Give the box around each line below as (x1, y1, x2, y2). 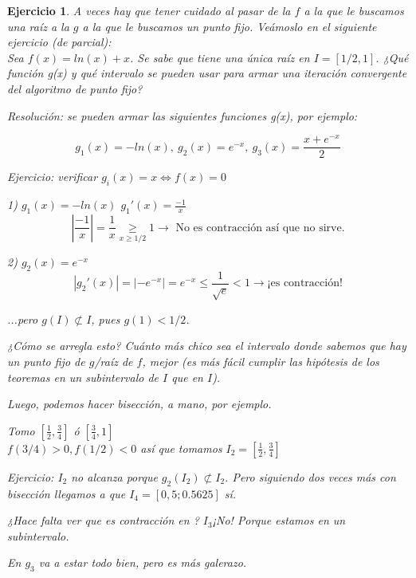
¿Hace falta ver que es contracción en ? (7, 512, 199, 529)
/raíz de (94, 352, 133, 369)
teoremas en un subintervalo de (7, 368, 159, 385)
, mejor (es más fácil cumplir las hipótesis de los (142, 352, 379, 369)
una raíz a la (7, 18, 69, 34)
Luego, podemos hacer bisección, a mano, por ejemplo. (7, 395, 272, 412)
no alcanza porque (71, 468, 158, 485)
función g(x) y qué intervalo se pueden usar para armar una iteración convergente (7, 65, 407, 81)
